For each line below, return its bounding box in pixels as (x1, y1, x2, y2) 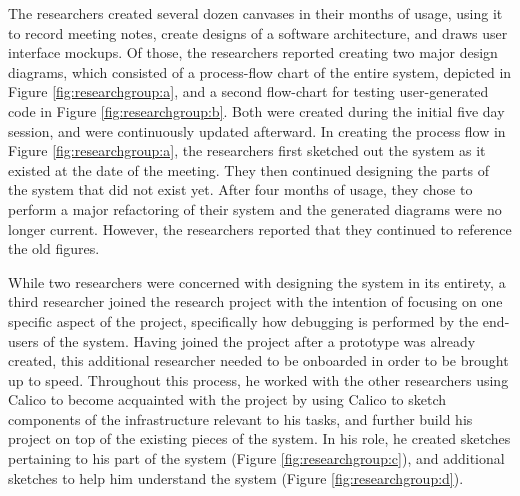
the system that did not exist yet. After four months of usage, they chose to (8, 179, 473, 200)
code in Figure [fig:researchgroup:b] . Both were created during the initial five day (8, 100, 505, 121)
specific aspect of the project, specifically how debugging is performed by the (8, 310, 479, 331)
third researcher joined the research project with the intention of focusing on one (8, 291, 503, 312)
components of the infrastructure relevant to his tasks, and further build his (8, 408, 473, 429)
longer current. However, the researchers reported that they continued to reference (8, 218, 512, 239)
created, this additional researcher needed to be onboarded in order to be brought (8, 350, 509, 371)
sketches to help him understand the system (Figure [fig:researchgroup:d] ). (8, 467, 464, 488)
